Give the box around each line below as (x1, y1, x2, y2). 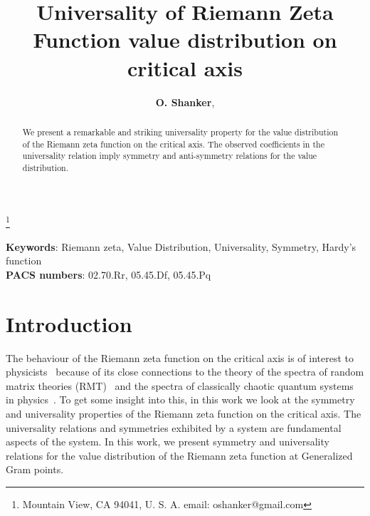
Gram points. (6, 462, 64, 477)
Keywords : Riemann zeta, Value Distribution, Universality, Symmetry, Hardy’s (6, 239, 356, 254)
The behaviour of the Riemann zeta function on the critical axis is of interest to (6, 350, 354, 365)
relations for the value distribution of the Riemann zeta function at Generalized (6, 448, 353, 463)
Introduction (6, 309, 132, 338)
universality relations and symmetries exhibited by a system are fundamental (6, 420, 342, 435)
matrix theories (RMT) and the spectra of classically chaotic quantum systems (6, 378, 354, 393)
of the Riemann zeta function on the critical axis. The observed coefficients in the (22, 138, 324, 150)
